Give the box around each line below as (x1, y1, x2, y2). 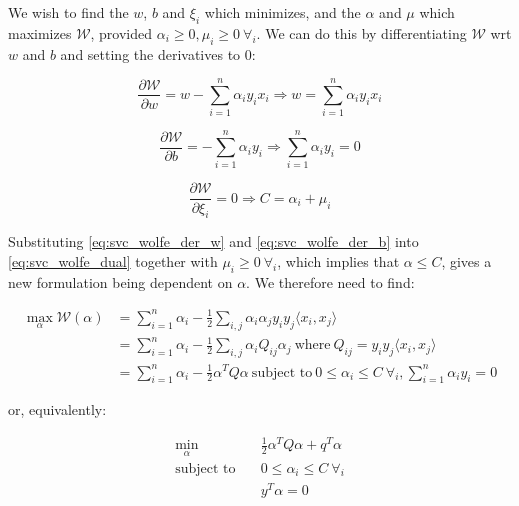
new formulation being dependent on (8, 271, 233, 292)
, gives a (441, 250, 492, 271)
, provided (90, 22, 153, 43)
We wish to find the (8, 2, 129, 22)
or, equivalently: (8, 399, 107, 420)
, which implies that (277, 250, 400, 271)
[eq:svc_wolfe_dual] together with (8, 250, 218, 271)
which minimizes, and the (204, 2, 361, 22)
